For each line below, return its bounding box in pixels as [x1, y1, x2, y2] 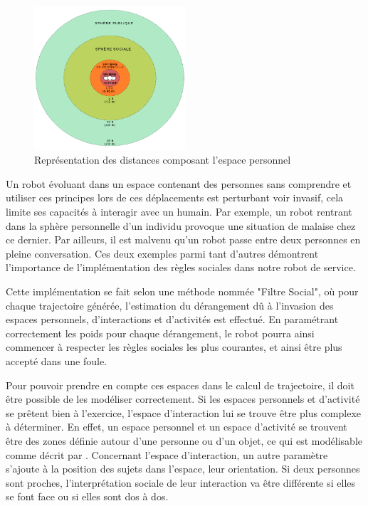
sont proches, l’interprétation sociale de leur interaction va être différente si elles [6, 475, 356, 490]
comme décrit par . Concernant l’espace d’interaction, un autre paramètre [6, 447, 328, 462]
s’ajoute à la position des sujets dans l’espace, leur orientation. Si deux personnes [6, 461, 360, 476]
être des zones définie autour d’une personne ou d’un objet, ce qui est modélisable [6, 433, 363, 448]
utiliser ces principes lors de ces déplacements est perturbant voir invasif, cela [6, 190, 344, 205]
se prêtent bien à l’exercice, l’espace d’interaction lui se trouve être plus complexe [6, 405, 361, 420]
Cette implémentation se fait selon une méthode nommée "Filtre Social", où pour [6, 284, 359, 299]
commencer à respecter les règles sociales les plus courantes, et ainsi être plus [6, 339, 342, 354]
